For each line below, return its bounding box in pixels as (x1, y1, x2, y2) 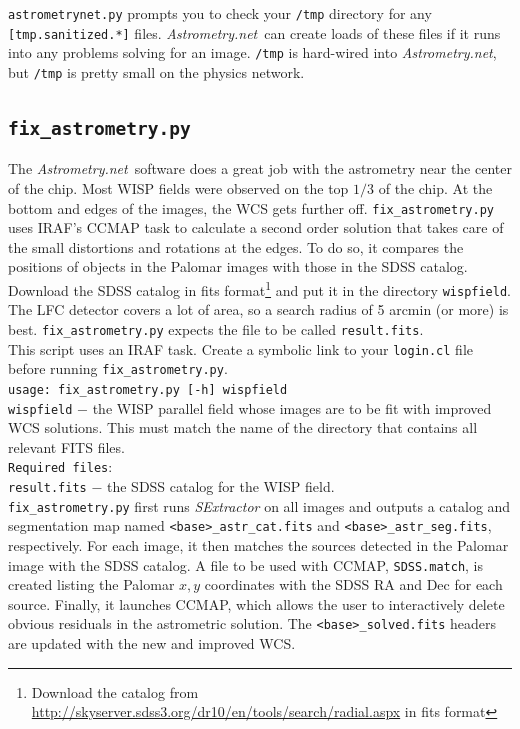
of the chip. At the (378, 178, 493, 198)
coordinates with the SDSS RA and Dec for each (204, 574, 503, 595)
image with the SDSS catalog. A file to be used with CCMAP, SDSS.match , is (8, 554, 484, 575)
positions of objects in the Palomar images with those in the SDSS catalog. (8, 256, 468, 277)
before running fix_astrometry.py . (8, 358, 228, 379)
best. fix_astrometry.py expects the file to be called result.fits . (8, 318, 424, 339)
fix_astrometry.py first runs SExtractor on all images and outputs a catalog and (8, 495, 511, 516)
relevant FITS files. (8, 436, 125, 457)
